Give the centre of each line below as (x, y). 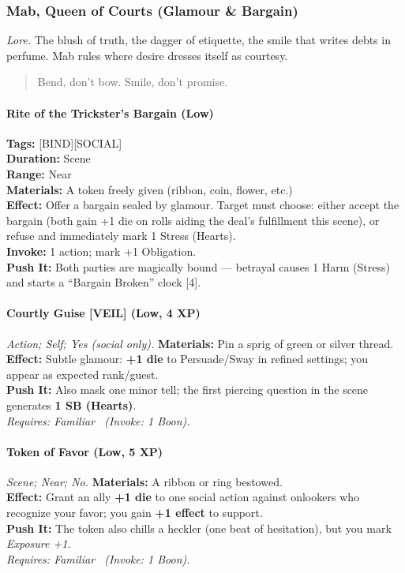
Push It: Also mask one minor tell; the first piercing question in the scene (187, 389)
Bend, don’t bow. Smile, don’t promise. (133, 82)
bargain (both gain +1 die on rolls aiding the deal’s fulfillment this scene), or (193, 220)
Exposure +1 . (39, 543)
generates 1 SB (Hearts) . (71, 404)
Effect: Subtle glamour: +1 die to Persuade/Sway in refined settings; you (187, 359)
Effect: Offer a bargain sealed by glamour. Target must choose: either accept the (203, 205)
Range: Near (39, 173)
